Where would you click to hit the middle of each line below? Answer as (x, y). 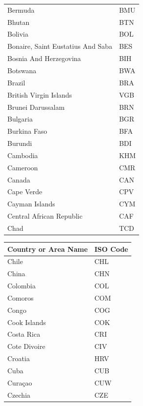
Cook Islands (27, 322)
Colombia (21, 286)
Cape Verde (25, 192)
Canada (19, 179)
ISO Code (111, 249)
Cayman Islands (31, 204)
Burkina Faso (27, 131)
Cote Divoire (26, 346)
